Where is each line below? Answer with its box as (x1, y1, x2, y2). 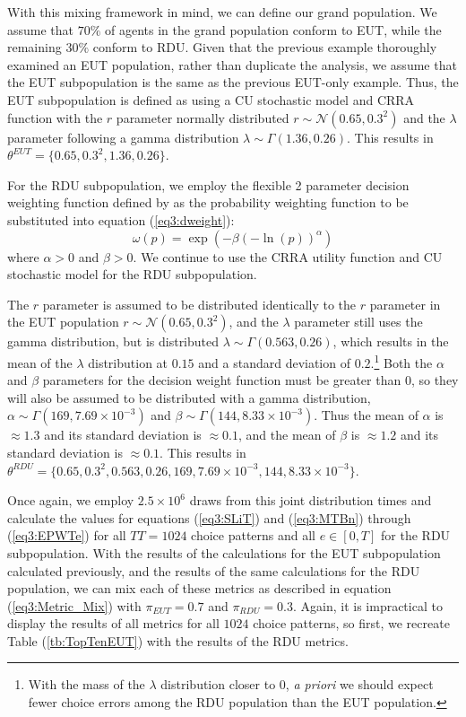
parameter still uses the (294, 312, 423, 331)
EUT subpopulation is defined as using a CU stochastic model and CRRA (7, 90, 415, 109)
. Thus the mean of (314, 406, 419, 424)
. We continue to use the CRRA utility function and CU (133, 247, 443, 266)
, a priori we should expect (285, 675, 434, 694)
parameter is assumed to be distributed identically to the (42, 294, 357, 313)
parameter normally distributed (116, 108, 289, 127)
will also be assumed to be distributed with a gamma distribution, (7, 388, 371, 407)
